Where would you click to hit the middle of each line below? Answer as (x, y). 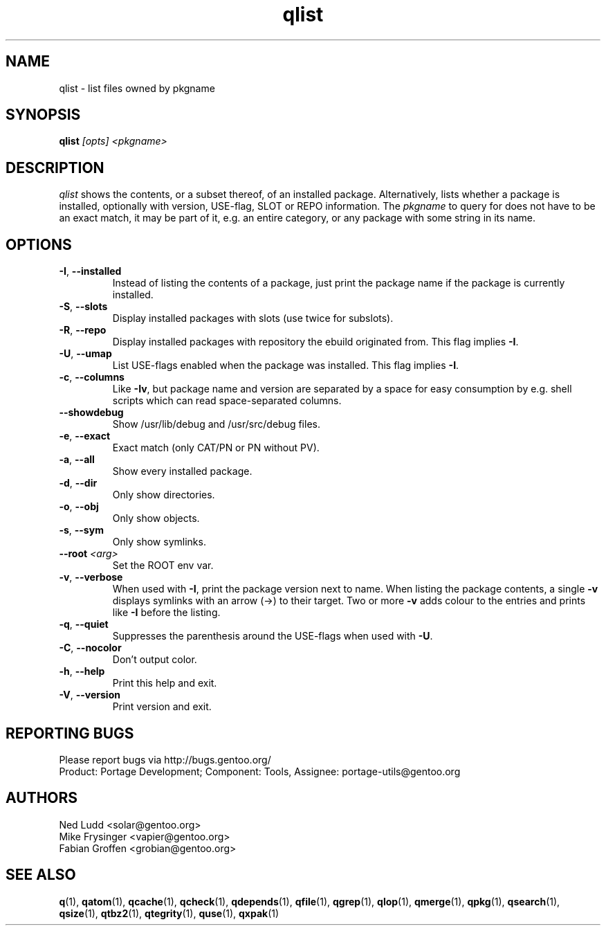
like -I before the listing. (166, 613)
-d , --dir (78, 483)
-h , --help (82, 671)
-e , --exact (85, 436)
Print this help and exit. (165, 683)
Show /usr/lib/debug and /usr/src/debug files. (216, 424)
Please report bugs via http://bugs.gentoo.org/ (165, 759)
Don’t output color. (155, 660)
